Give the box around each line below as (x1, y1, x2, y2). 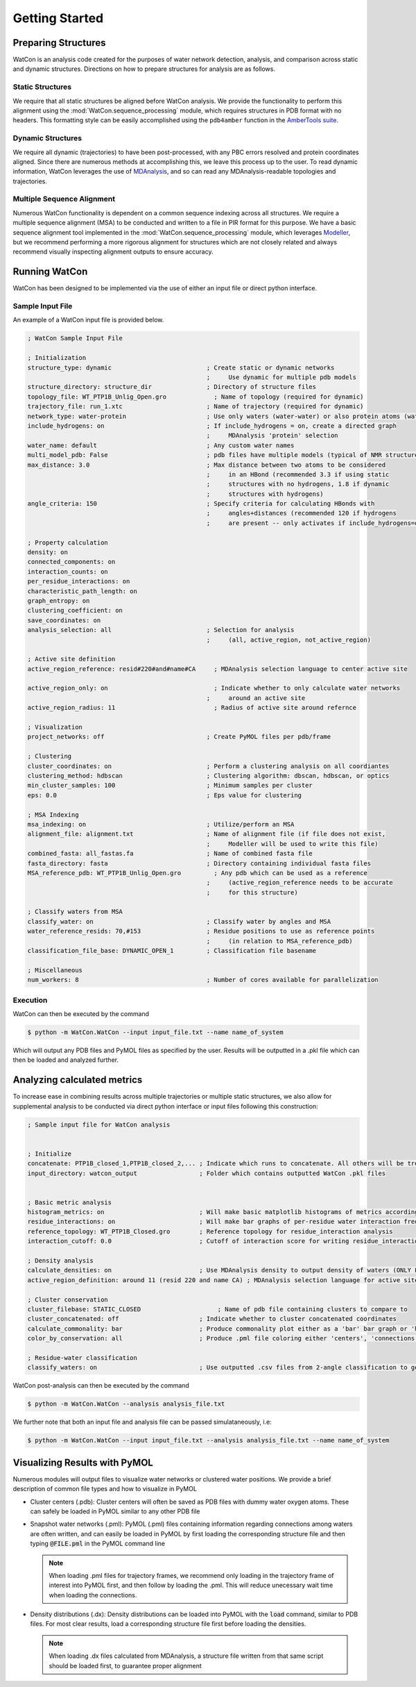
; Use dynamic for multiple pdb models (206, 373, 357, 381)
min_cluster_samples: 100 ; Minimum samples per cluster (27, 781, 313, 790)
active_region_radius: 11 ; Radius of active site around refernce (27, 704, 357, 712)
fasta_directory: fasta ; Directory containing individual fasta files (27, 859, 371, 867)
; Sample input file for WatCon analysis (27, 1120, 171, 1129)
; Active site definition (27, 655, 116, 663)
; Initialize (27, 1149, 72, 1158)
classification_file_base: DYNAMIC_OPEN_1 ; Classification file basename (27, 947, 317, 955)
